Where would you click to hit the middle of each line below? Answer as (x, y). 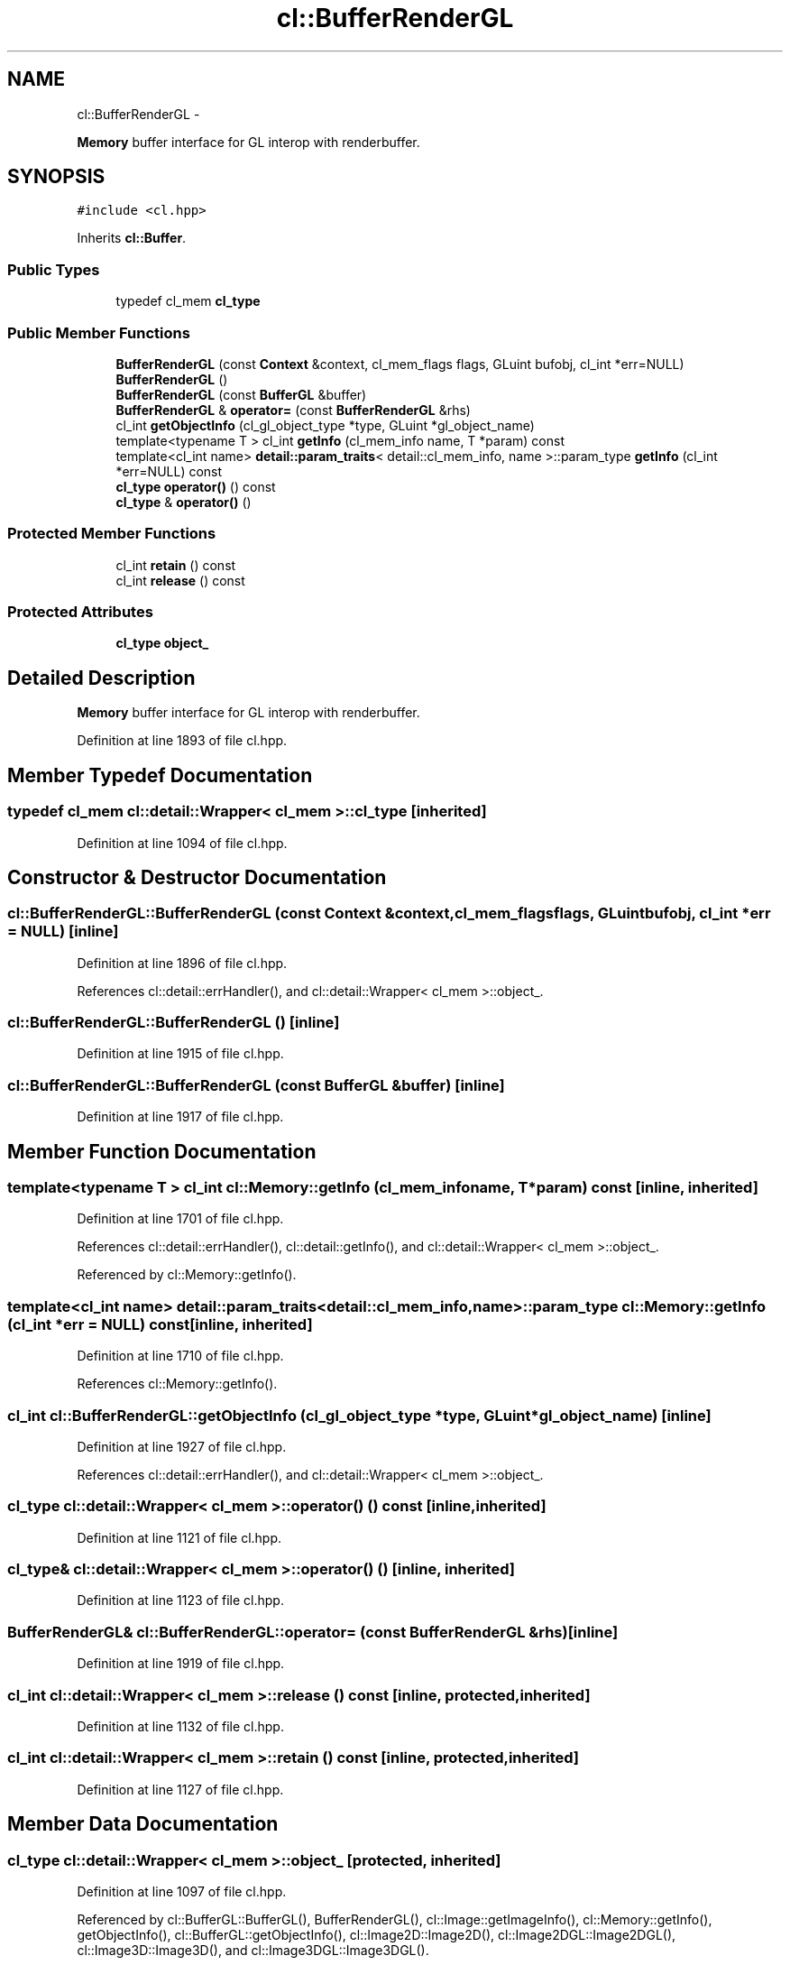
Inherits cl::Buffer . (132, 238)
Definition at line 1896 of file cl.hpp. (182, 963)
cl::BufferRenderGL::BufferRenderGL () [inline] (174, 1023)
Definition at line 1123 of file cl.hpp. (180, 1601)
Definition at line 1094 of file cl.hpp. (182, 843)
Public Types (54, 269)
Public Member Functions (99, 332)
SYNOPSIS (56, 177)
